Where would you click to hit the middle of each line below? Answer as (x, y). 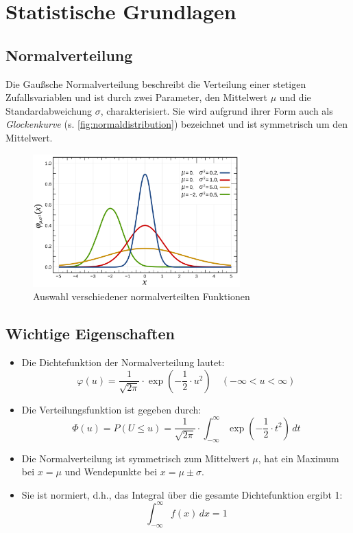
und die (295, 97)
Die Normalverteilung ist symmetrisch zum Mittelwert (135, 458)
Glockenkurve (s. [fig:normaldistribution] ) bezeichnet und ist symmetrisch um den (177, 124)
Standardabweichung (49, 110)
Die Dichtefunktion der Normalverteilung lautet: (123, 362)
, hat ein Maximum (299, 458)
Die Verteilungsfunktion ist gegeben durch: (111, 409)
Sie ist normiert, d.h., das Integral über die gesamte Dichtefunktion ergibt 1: (182, 494)
